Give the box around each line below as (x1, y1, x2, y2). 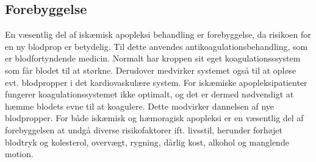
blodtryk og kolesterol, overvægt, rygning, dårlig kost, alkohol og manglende (5, 135, 289, 148)
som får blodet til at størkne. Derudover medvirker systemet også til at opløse (5, 63, 296, 76)
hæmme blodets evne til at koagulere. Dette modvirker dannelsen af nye (5, 99, 275, 112)
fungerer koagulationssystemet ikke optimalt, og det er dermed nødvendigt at (5, 88, 294, 100)
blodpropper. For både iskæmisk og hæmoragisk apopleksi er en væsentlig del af (5, 111, 304, 124)
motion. (5, 147, 34, 160)
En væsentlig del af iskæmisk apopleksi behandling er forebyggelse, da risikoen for (5, 28, 311, 41)
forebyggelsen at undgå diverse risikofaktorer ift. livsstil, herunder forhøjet (5, 123, 282, 136)
